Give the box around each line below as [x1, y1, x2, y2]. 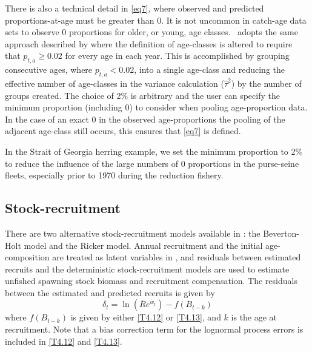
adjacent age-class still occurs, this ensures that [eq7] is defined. [5, 124, 241, 137]
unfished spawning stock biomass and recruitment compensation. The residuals [5, 274, 297, 287]
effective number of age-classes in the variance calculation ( [5, 76, 224, 89]
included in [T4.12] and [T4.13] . [5, 334, 122, 347]
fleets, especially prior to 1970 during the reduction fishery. [5, 169, 224, 181]
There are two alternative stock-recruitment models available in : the [5, 226, 261, 239]
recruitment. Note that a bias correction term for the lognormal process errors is [5, 323, 304, 336]
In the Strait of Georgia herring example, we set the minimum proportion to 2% [5, 144, 303, 157]
